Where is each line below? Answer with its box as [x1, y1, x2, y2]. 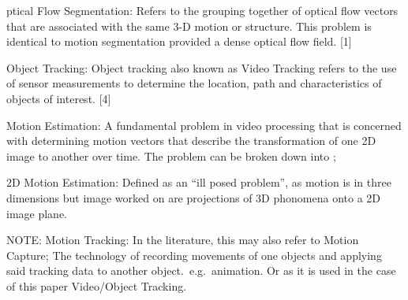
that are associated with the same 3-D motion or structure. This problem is [6, 17, 372, 34]
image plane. [6, 205, 67, 221]
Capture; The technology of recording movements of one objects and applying [6, 246, 382, 263]
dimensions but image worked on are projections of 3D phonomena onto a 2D [6, 189, 381, 206]
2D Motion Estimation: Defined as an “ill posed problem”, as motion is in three [6, 174, 391, 191]
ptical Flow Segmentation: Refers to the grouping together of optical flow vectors [6, 2, 399, 18]
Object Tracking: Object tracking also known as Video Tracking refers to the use [6, 59, 397, 76]
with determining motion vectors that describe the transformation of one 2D [6, 132, 376, 149]
